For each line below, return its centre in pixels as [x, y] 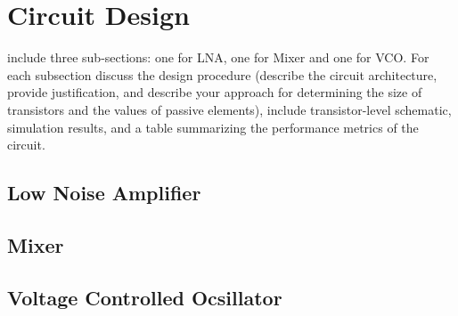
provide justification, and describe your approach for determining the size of [215, 92]
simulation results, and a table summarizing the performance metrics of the [213, 127]
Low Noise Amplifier [104, 193]
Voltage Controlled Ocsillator [145, 297]
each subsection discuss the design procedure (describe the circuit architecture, [222, 74]
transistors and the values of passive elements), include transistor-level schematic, [229, 109]
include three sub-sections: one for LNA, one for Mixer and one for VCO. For [218, 57]
